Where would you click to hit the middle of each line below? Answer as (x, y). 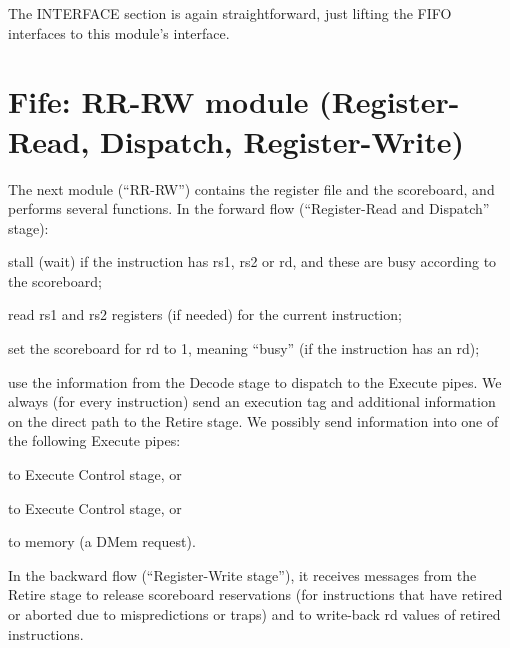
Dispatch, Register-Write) (282, 140)
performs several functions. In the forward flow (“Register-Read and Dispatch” (249, 208)
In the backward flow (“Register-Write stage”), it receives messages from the (242, 574)
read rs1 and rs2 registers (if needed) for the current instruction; (205, 314)
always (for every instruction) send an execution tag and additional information (252, 401)
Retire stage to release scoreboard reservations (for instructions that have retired (255, 594)
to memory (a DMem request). (102, 541)
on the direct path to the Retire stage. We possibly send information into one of (253, 420)
